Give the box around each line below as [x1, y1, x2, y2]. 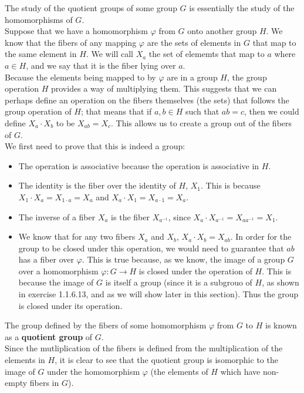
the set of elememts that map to [148, 48, 265, 60]
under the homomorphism [47, 365, 140, 377]
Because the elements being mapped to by [5, 70, 156, 83]
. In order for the [230, 230, 292, 243]
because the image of [18, 276, 94, 288]
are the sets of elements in [147, 36, 241, 48]
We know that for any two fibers [18, 230, 136, 243]
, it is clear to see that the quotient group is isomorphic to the [55, 354, 278, 366]
